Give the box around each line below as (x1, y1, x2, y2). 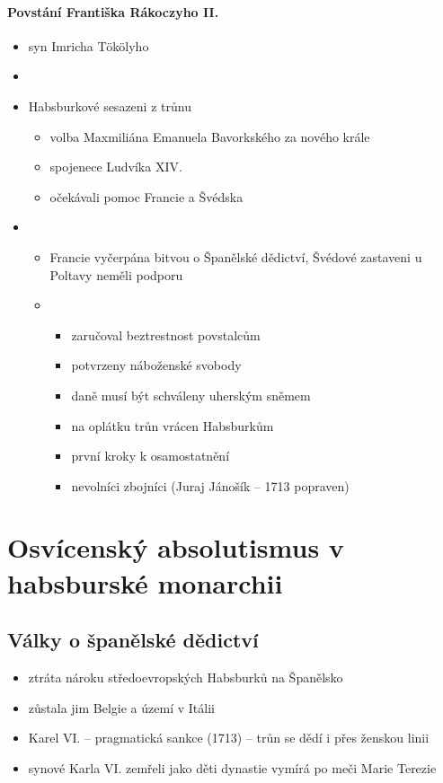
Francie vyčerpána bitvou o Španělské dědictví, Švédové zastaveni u (49, 247, 422, 266)
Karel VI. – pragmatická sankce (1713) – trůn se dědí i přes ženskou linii (28, 728, 430, 747)
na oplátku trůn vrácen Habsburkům (71, 416, 274, 435)
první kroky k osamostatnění (71, 446, 230, 465)
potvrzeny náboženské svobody (71, 356, 242, 374)
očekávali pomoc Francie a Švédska (49, 187, 244, 206)
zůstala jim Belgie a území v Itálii (28, 698, 215, 717)
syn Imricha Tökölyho (28, 36, 149, 55)
